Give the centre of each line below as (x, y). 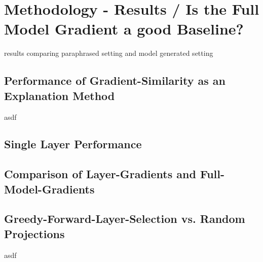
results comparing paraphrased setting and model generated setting (109, 53)
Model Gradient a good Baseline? (124, 29)
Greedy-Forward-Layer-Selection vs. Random (125, 219)
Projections (34, 233)
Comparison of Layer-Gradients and (100, 174)
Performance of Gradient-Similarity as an (115, 80)
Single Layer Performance (73, 144)
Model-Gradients (49, 189)
